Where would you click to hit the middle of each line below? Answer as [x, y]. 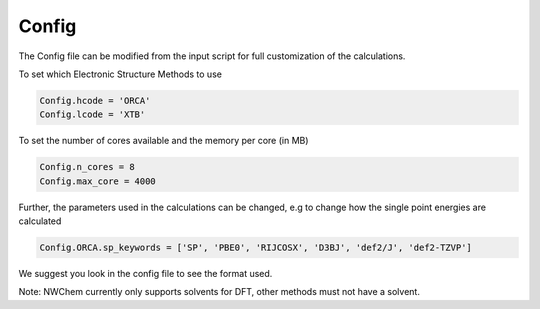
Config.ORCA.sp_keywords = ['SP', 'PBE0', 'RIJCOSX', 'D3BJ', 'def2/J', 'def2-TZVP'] [255, 248]
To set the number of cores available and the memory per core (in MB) [163, 141]
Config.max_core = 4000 [98, 181]
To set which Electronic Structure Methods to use [120, 74]
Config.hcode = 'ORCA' [95, 100]
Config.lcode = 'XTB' [92, 114]
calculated [40, 221]
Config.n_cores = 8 [87, 167]
